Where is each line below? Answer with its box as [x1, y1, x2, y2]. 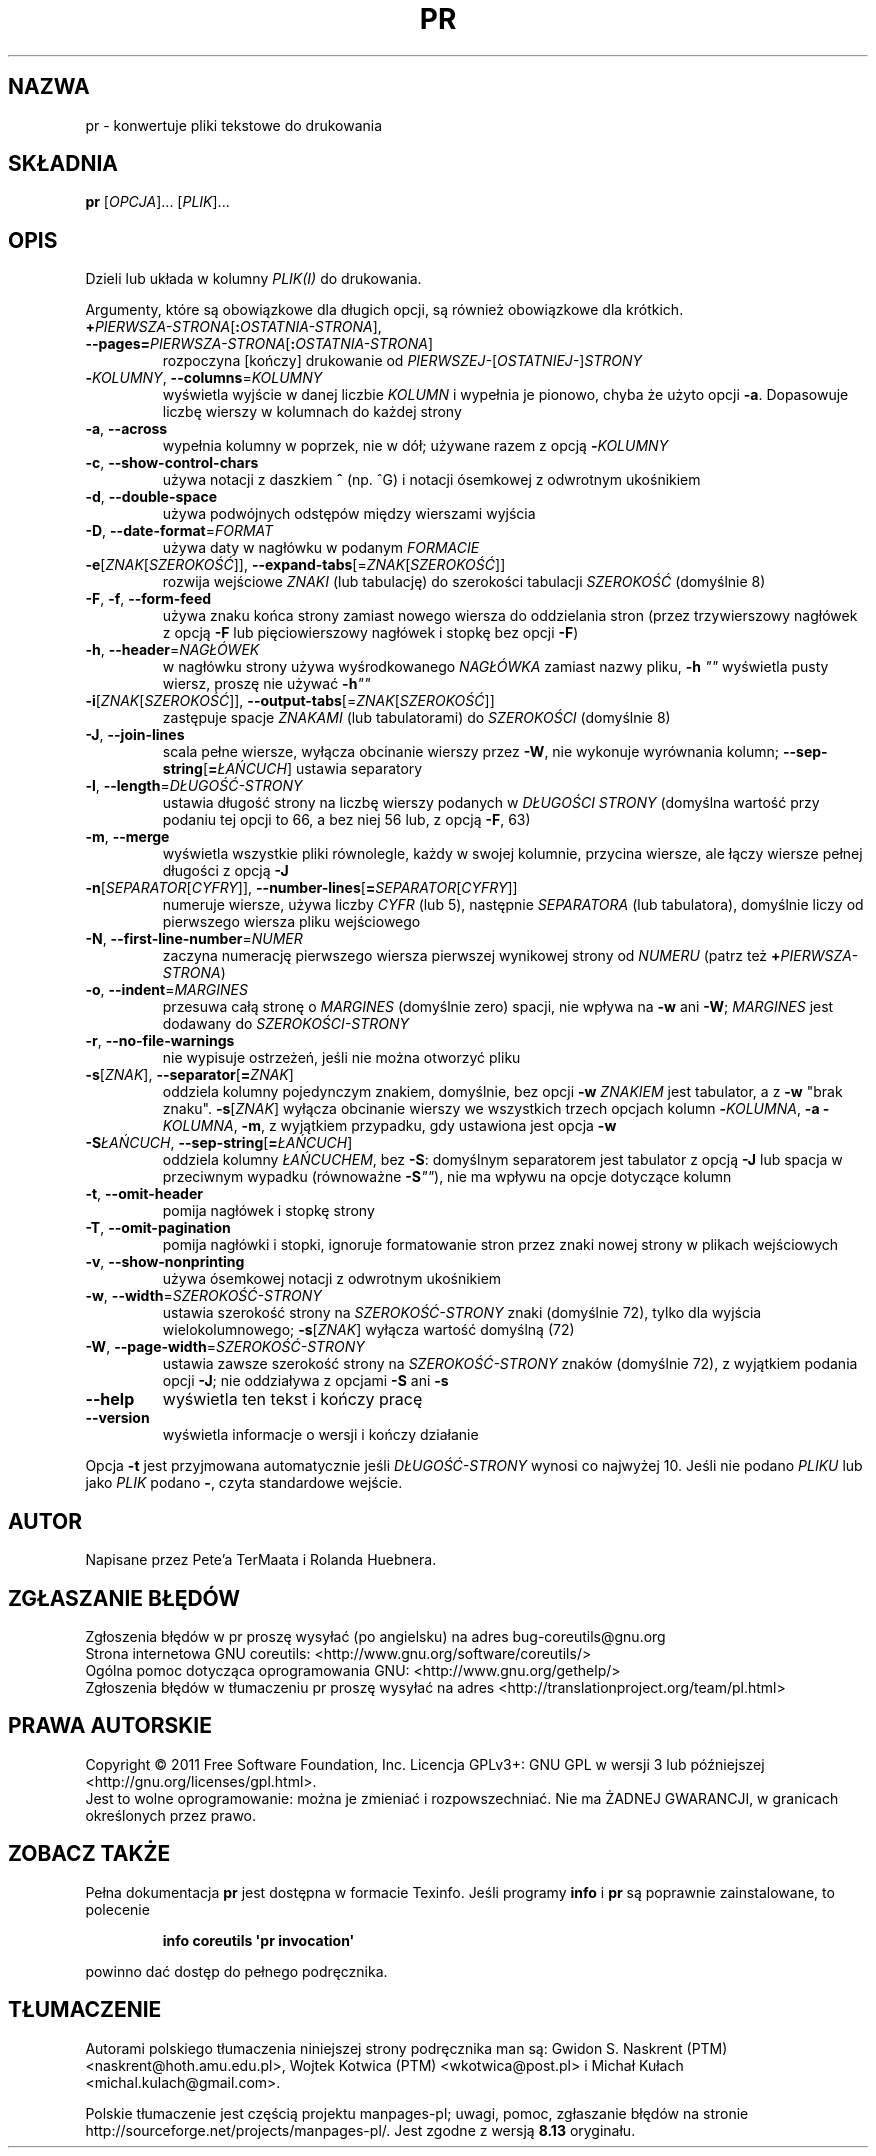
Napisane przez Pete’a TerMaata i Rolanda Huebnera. [85, 1551, 437, 1569]
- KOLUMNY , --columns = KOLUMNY [85, 369, 323, 387]
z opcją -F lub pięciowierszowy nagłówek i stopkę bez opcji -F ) [162, 624, 579, 642]
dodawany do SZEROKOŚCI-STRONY [162, 1015, 409, 1033]
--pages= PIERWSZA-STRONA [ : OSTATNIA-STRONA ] [85, 335, 434, 353]
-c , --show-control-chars [85, 454, 259, 472]
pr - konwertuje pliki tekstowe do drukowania [85, 116, 383, 134]
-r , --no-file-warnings [85, 1032, 235, 1050]
